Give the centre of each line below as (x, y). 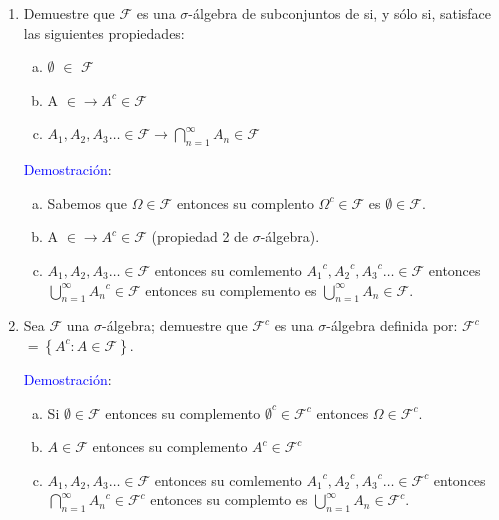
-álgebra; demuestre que (175, 325)
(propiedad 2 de (200, 236)
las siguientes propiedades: (104, 32)
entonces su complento (245, 202)
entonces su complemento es (231, 289)
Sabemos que (87, 202)
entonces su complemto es (229, 499)
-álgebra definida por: (392, 325)
